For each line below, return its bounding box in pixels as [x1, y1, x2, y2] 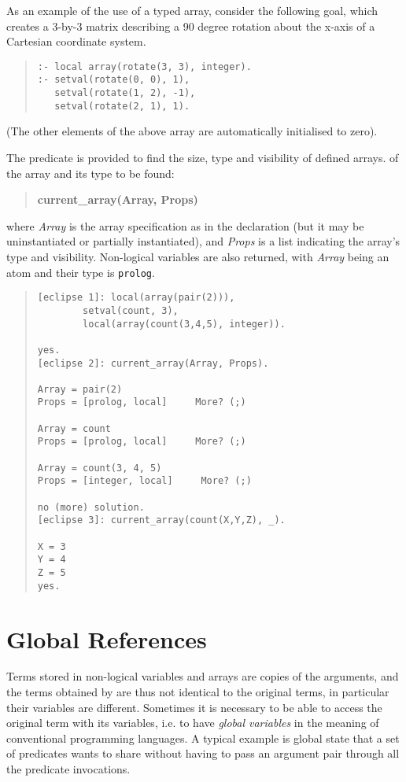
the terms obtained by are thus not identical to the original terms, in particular [6, 684, 389, 700]
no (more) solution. [37, 501, 145, 513]
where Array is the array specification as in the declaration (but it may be [6, 217, 364, 234]
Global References [6, 622, 207, 655]
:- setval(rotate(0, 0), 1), [37, 74, 190, 86]
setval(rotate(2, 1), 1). [54, 100, 190, 112]
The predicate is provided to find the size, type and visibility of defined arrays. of [6, 149, 399, 165]
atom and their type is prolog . [6, 264, 155, 280]
